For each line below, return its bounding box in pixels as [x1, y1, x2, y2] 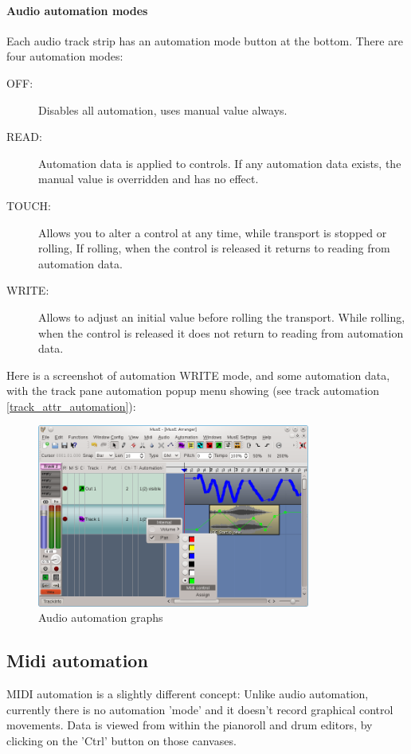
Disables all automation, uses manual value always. [38, 101, 288, 118]
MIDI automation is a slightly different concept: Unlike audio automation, [6, 686, 369, 702]
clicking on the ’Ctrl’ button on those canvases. [6, 732, 237, 748]
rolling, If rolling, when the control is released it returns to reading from [38, 240, 390, 256]
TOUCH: [6, 197, 51, 213]
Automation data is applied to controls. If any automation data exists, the [38, 154, 401, 171]
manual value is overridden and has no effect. [38, 170, 259, 187]
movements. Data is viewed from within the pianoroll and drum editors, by [6, 717, 373, 733]
